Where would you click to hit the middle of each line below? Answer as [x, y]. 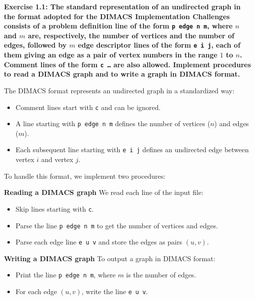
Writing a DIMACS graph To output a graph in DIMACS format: [110, 258]
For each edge [36, 291]
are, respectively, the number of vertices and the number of [131, 35]
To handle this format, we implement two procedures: [85, 176]
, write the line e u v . [115, 291]
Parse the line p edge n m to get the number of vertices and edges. [117, 225]
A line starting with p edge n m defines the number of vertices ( [113, 123]
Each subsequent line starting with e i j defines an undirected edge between [132, 150]
